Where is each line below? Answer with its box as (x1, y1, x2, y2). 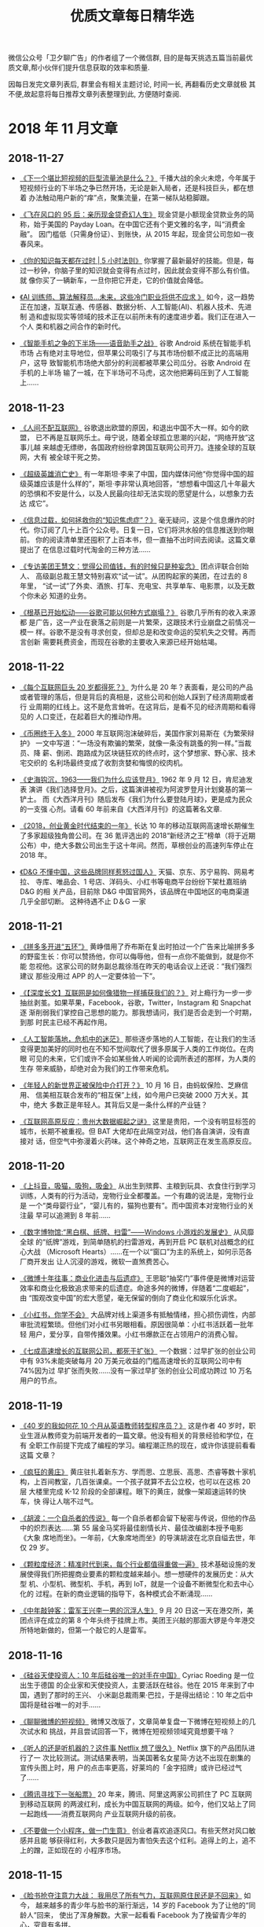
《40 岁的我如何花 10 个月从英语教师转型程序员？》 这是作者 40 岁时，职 (19, 1421, 256, 1431)
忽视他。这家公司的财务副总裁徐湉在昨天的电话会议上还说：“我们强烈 (28, 961, 252, 971)
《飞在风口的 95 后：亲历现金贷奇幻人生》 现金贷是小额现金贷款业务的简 (19, 210, 255, 219)
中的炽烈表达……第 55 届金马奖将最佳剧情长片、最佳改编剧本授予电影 (19, 1523, 244, 1533)
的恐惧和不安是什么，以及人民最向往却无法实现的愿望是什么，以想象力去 (19, 489, 254, 498)
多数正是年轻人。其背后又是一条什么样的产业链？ (49, 1100, 208, 1109)
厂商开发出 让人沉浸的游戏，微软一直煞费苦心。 (19, 1257, 174, 1267)
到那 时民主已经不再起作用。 (19, 1017, 112, 1027)
